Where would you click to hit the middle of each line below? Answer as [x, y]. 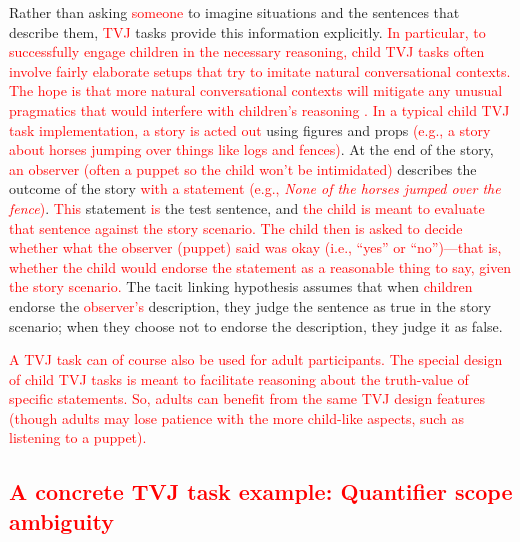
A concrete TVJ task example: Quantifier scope [261, 491]
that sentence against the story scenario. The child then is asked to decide [236, 227]
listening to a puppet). [78, 437]
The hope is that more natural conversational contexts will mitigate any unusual [256, 90]
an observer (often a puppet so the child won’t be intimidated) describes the [243, 168]
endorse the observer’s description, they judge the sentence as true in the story [250, 305]
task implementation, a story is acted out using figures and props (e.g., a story [250, 129]
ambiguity [61, 520]
